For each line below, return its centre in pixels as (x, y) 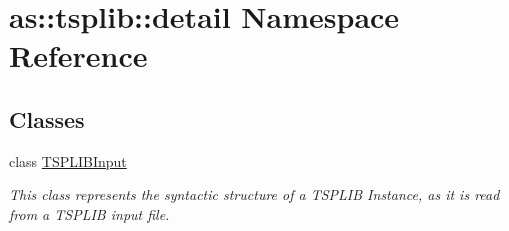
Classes (47, 118)
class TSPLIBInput (68, 160)
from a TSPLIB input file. (89, 213)
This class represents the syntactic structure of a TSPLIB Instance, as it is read (254, 194)
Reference (78, 55)
